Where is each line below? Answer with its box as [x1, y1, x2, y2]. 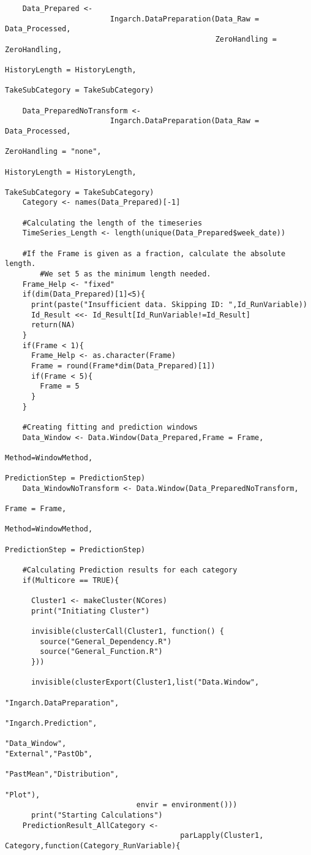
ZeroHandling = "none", [5, 147, 102, 156]
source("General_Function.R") [40, 647, 163, 656]
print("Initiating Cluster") [31, 606, 150, 615]
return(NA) [31, 321, 75, 330]
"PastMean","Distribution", [5, 770, 119, 779]
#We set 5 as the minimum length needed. [40, 270, 211, 279]
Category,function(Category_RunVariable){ [5, 841, 181, 850]
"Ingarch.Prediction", [5, 718, 97, 728]
